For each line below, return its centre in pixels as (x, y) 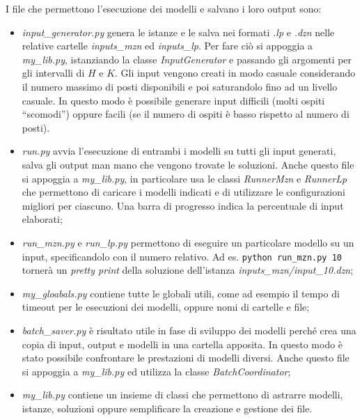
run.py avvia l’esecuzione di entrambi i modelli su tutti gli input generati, (179, 151)
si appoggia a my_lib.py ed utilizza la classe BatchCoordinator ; (156, 371)
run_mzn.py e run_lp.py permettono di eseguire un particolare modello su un (188, 242)
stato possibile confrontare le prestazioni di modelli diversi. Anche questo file (186, 358)
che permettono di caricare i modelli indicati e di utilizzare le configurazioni (183, 192)
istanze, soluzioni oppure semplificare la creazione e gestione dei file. (167, 408)
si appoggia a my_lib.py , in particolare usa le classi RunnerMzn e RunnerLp (184, 178)
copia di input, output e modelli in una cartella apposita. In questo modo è (182, 344)
